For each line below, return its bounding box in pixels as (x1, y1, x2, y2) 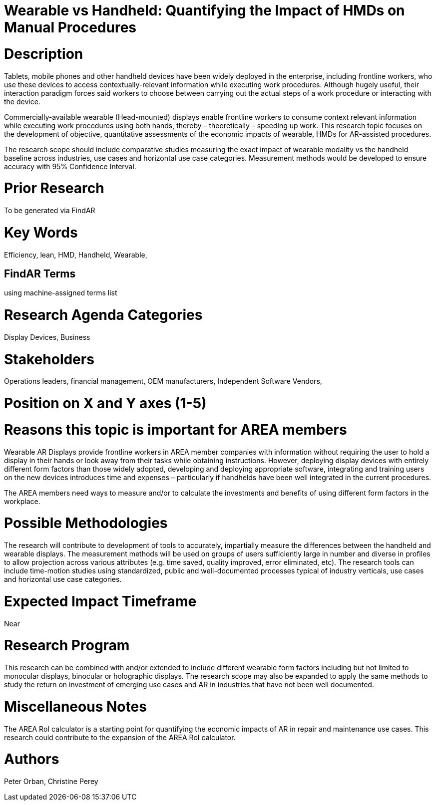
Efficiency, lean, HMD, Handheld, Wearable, (4, 250, 147, 259)
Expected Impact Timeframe (4, 592, 197, 610)
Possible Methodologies (4, 515, 168, 532)
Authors (4, 751, 59, 768)
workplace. (4, 497, 40, 506)
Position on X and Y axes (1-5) (4, 395, 207, 412)
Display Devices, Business (4, 332, 90, 341)
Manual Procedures (4, 19, 137, 36)
